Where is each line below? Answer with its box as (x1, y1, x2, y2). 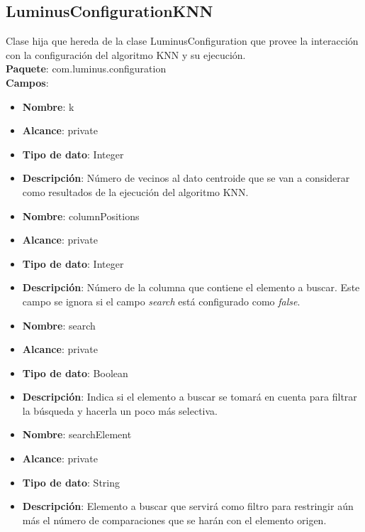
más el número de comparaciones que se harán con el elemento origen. (22, 512, 327, 527)
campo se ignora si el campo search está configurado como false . (22, 293, 301, 308)
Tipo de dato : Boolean (22, 365, 128, 380)
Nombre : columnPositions (22, 208, 140, 223)
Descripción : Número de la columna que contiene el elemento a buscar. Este (22, 280, 360, 295)
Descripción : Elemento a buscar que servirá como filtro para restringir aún (22, 499, 354, 514)
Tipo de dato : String (22, 474, 120, 489)
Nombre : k (22, 99, 74, 114)
